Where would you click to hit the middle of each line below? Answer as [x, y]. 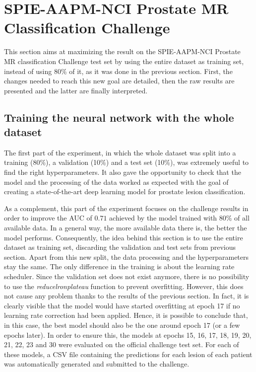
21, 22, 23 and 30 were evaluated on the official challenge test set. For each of [122, 344]
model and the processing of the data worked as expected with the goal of [116, 182]
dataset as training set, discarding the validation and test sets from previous [120, 247]
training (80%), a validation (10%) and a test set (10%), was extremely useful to [127, 162]
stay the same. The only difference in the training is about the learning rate [119, 266]
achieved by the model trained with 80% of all [179, 218]
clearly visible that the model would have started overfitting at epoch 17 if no [122, 305]
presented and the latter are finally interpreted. [76, 90]
